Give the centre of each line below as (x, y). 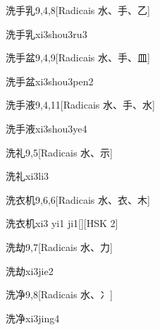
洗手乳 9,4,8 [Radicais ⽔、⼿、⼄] (78, 10)
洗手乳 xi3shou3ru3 (47, 33)
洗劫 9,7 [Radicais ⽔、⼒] (59, 246)
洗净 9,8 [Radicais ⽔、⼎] (59, 294)
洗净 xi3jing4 (33, 318)
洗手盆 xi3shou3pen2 (50, 81)
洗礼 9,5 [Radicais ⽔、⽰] (59, 152)
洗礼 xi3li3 (27, 176)
